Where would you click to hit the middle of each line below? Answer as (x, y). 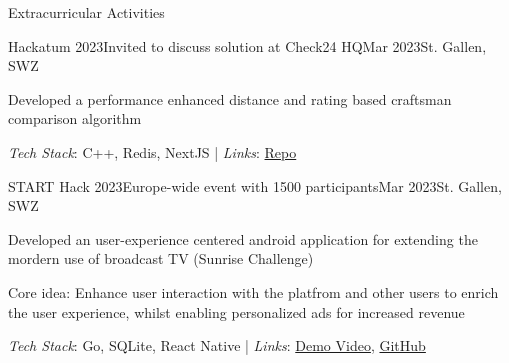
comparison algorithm (75, 118)
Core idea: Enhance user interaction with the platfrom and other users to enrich (253, 291)
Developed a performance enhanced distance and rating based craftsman (230, 98)
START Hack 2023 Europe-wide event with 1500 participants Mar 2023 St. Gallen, (255, 185)
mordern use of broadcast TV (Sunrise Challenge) (161, 258)
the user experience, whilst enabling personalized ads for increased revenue (236, 311)
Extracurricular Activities (86, 12)
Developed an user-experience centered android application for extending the (243, 238)
